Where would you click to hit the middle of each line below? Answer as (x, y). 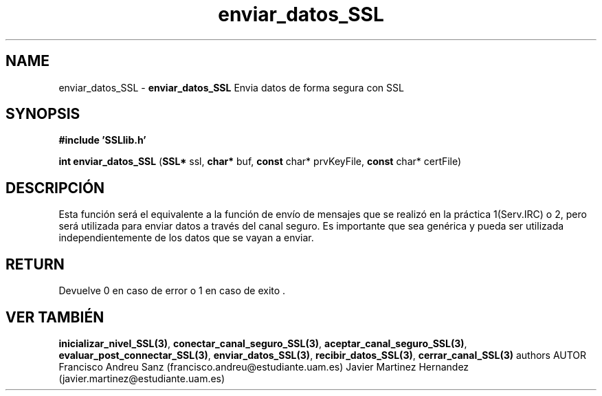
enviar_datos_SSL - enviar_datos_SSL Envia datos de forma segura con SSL (231, 87)
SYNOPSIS (43, 114)
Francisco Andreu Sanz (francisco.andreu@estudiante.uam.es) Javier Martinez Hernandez (264, 366)
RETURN (35, 264)
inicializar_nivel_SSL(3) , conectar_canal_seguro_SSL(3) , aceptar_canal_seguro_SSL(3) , (263, 343)
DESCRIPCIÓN (55, 188)
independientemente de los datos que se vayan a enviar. (186, 238)
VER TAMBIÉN (55, 317)
